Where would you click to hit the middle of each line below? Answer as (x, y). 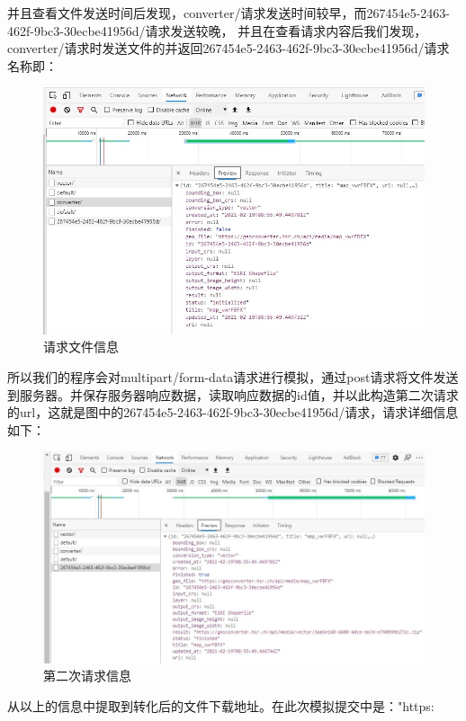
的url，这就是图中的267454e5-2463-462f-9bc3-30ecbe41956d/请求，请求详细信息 (233, 412)
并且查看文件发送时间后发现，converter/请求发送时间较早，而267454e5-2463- (229, 13)
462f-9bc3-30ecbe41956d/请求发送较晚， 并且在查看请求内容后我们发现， (217, 30)
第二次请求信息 (87, 676)
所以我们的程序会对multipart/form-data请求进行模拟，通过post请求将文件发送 (233, 376)
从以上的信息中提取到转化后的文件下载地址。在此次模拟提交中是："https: (221, 705)
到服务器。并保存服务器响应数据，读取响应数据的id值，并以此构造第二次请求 (233, 394)
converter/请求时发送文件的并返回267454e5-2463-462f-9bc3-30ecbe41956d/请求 (229, 48)
